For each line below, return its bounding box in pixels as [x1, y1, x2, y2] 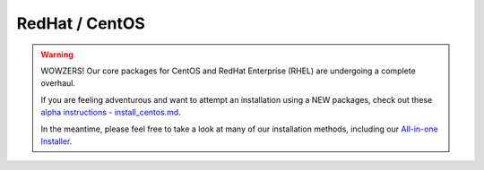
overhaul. [40, 78, 76, 89]
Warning [40, 49, 73, 60]
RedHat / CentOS [16, 13, 145, 33]
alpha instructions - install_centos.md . [40, 107, 181, 118]
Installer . [40, 135, 73, 147]
